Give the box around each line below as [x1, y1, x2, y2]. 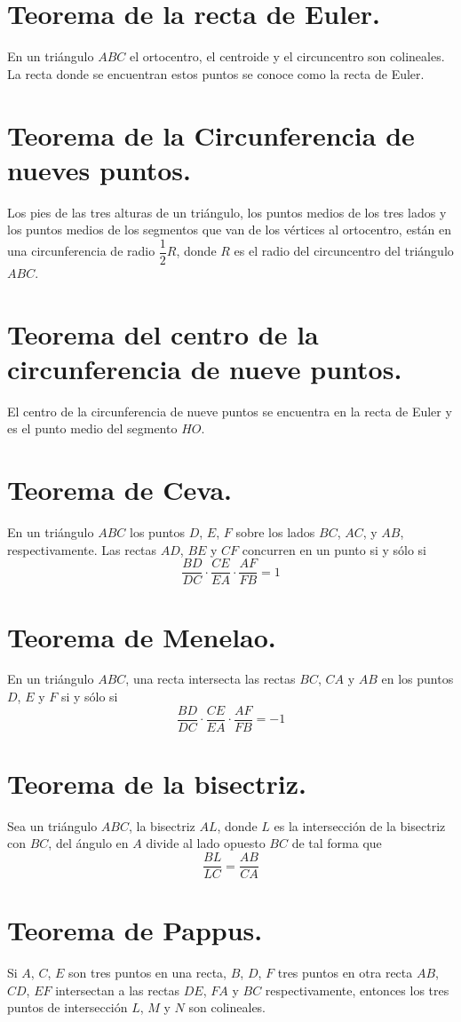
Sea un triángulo [7, 816, 98, 835]
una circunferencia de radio [7, 242, 155, 260]
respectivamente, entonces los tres [265, 980, 449, 999]
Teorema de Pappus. [7, 912, 263, 948]
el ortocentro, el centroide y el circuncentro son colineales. [129, 47, 445, 66]
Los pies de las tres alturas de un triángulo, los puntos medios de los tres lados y [7, 202, 447, 221]
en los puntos [381, 669, 454, 688]
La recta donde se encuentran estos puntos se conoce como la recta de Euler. [7, 64, 425, 83]
